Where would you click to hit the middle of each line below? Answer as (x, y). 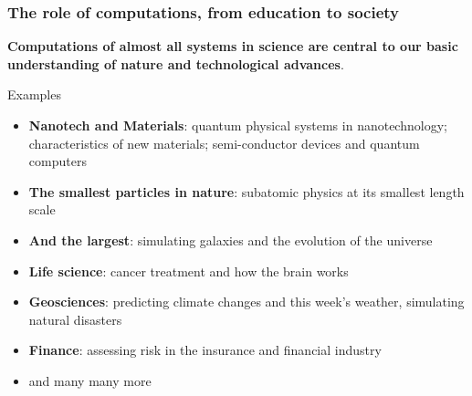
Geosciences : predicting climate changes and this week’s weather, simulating (246, 302)
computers (58, 161)
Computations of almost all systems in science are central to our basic (233, 46)
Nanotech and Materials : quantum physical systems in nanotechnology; (238, 125)
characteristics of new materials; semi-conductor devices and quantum (224, 143)
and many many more (90, 380)
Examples (34, 94)
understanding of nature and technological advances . (176, 63)
